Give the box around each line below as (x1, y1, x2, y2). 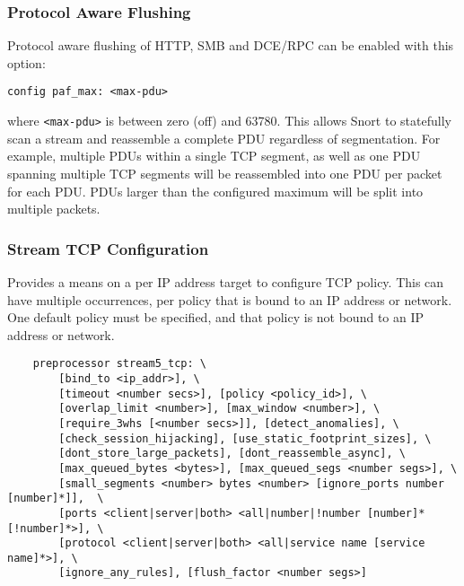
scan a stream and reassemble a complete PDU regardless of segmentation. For (7, 128, 441, 147)
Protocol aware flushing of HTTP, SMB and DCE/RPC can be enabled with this (7, 36, 454, 55)
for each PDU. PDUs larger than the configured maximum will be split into (7, 181, 424, 200)
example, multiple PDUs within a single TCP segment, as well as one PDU (7, 146, 421, 165)
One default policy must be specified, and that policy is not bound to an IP (7, 308, 425, 327)
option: (7, 53, 46, 72)
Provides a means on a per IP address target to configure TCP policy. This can (7, 272, 444, 291)
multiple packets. (7, 199, 101, 218)
